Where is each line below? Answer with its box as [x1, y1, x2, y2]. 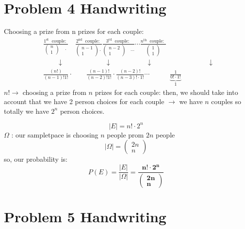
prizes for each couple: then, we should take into [95, 87, 238, 97]
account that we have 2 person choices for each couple [4, 96, 164, 107]
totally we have [4, 106, 49, 116]
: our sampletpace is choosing [11, 129, 98, 139]
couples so [211, 96, 241, 107]
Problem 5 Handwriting [4, 207, 166, 227]
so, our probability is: [4, 154, 67, 164]
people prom [107, 129, 144, 139]
